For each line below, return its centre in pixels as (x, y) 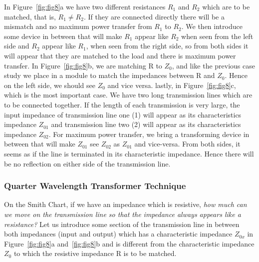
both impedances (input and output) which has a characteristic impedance (118, 234)
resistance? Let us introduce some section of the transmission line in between (122, 224)
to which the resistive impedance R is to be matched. (95, 253)
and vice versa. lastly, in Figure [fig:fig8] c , (172, 85)
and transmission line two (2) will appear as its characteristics (146, 124)
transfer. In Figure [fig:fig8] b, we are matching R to (83, 65)
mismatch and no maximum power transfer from (78, 26)
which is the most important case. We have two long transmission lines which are (128, 95)
